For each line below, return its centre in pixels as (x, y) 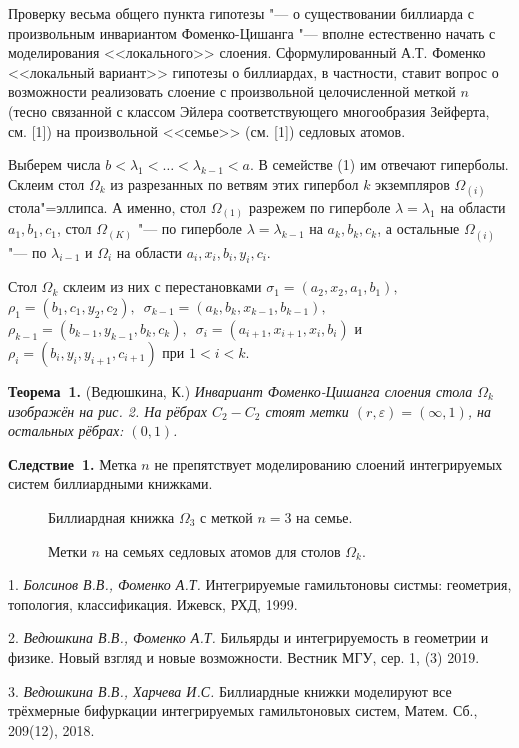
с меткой (226, 517)
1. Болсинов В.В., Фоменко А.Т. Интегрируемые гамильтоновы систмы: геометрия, (260, 584)
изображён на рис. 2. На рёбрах (107, 410)
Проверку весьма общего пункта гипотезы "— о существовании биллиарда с (241, 13)
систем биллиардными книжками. (110, 483)
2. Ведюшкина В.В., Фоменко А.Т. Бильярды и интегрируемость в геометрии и (248, 637)
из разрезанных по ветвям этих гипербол (234, 183)
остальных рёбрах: (66, 430)
